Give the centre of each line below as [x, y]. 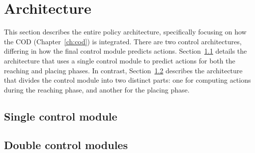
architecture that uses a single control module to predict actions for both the [120, 60]
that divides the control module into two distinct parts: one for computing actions [127, 80]
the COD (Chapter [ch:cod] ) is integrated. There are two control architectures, [123, 41]
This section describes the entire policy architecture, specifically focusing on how [125, 32]
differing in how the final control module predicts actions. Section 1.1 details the [126, 51]
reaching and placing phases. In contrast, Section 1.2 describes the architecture [123, 70]
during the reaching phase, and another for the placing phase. [97, 89]
